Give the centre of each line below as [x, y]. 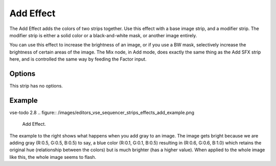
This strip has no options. [36, 86]
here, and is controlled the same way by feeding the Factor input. [78, 59]
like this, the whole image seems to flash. [53, 157]
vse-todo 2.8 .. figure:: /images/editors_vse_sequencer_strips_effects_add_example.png [102, 113]
